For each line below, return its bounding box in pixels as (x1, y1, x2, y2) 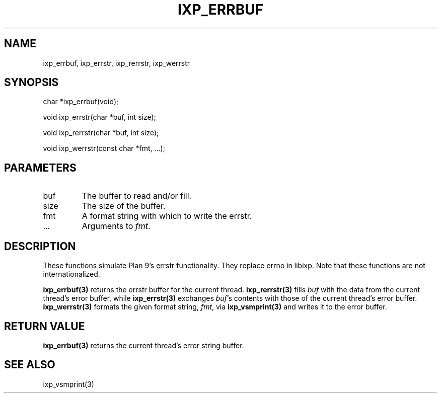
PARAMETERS (4, 161, 77, 174)
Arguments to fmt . (82, 221, 151, 231)
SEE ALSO (4, 358, 55, 371)
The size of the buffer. (82, 201, 166, 211)
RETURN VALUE (4, 320, 85, 333)
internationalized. (43, 270, 100, 279)
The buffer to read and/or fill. (82, 191, 192, 201)
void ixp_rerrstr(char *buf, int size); (43, 128, 159, 137)
